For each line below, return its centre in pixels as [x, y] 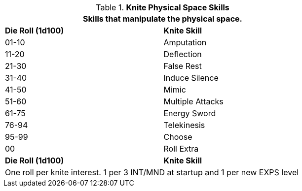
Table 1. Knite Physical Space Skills [163, 7]
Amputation [185, 42]
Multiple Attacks [193, 101]
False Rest [183, 66]
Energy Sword [190, 113]
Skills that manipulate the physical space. [163, 19]
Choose [178, 137]
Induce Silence [191, 78]
